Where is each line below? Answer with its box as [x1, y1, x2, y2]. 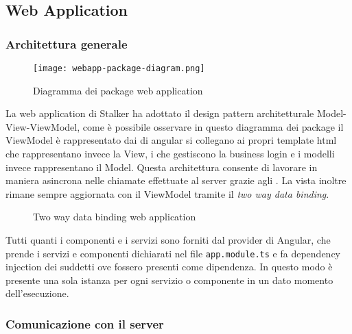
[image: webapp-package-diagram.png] [33, 64, 205, 73]
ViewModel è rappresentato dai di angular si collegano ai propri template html [5, 133, 337, 147]
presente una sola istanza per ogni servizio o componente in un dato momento [5, 272, 333, 287]
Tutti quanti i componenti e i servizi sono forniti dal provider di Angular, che [5, 233, 331, 246]
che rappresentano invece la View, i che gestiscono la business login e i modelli [5, 146, 335, 161]
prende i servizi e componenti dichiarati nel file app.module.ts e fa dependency [5, 246, 340, 260]
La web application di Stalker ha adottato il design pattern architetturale [5, 106, 314, 120]
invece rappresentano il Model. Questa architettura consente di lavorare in [5, 159, 318, 174]
